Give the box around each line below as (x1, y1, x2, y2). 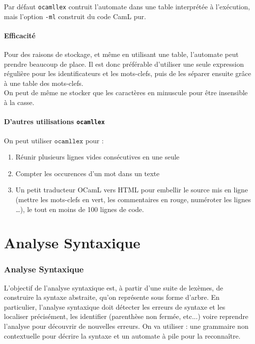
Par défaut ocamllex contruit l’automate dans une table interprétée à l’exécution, (4, 1, 250, 11)
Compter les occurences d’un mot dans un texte (15, 168, 160, 178)
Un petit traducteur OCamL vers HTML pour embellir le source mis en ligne (15, 185, 248, 195)
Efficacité (4, 30, 36, 40)
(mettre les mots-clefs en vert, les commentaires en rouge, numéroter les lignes (15, 194, 251, 204)
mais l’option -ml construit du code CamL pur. (4, 11, 146, 21)
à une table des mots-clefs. (4, 78, 84, 88)
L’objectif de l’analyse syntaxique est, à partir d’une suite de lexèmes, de (4, 282, 223, 292)
